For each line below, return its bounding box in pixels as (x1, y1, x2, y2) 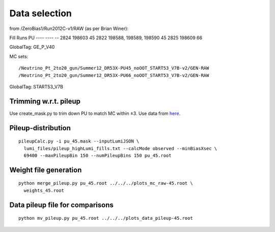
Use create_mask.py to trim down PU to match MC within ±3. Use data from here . (9, 110, 181, 117)
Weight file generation (9, 165, 82, 174)
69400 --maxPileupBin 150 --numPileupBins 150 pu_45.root (23, 153, 172, 158)
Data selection (9, 8, 72, 19)
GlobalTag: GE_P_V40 (9, 44, 55, 50)
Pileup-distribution (9, 124, 71, 132)
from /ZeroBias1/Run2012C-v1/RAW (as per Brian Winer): (9, 25, 129, 32)
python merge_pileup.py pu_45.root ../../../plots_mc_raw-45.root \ (18, 181, 193, 186)
